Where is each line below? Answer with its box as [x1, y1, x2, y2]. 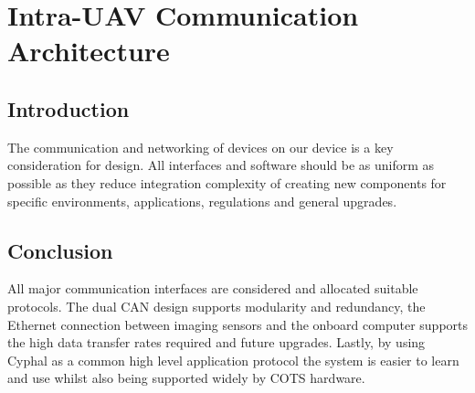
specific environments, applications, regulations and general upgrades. [7, 191, 397, 210]
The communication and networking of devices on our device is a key [7, 137, 394, 156]
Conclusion [7, 236, 113, 264]
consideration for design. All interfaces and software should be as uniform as [7, 155, 435, 175]
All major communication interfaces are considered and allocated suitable [7, 279, 418, 298]
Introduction [7, 94, 130, 122]
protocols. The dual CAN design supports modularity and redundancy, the [7, 296, 426, 315]
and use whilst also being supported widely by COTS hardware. [7, 368, 365, 388]
